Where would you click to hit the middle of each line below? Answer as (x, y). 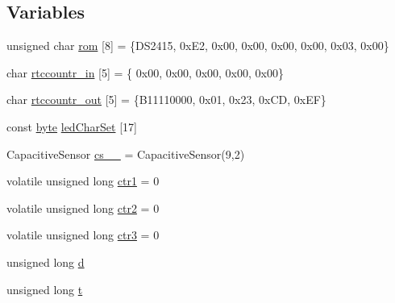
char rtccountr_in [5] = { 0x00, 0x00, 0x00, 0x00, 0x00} (145, 72)
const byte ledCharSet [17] (72, 126)
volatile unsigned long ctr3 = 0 (83, 235)
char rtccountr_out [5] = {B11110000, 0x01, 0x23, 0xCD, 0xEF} (166, 100)
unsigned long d (46, 261)
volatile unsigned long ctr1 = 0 (83, 181)
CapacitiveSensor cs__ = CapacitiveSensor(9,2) (126, 154)
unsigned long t (45, 289)
